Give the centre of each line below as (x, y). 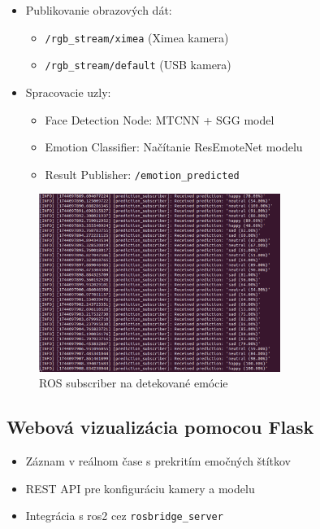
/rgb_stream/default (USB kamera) (138, 65)
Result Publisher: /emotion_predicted (142, 174)
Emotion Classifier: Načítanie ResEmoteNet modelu (174, 147)
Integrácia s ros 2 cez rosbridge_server (124, 516)
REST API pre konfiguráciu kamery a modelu (140, 488)
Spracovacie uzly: (68, 92)
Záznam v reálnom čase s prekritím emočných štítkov (158, 461)
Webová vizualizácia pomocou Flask (160, 427)
